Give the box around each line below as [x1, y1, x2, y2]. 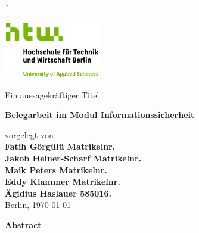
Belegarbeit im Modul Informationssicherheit [5, 108, 195, 121]
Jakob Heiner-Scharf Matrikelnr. [5, 152, 142, 164]
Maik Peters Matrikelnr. [5, 163, 107, 176]
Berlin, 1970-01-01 [5, 198, 71, 211]
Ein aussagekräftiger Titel [5, 88, 99, 101]
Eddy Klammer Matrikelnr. [5, 175, 120, 188]
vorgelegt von [5, 128, 54, 141]
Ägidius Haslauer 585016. [5, 187, 111, 199]
